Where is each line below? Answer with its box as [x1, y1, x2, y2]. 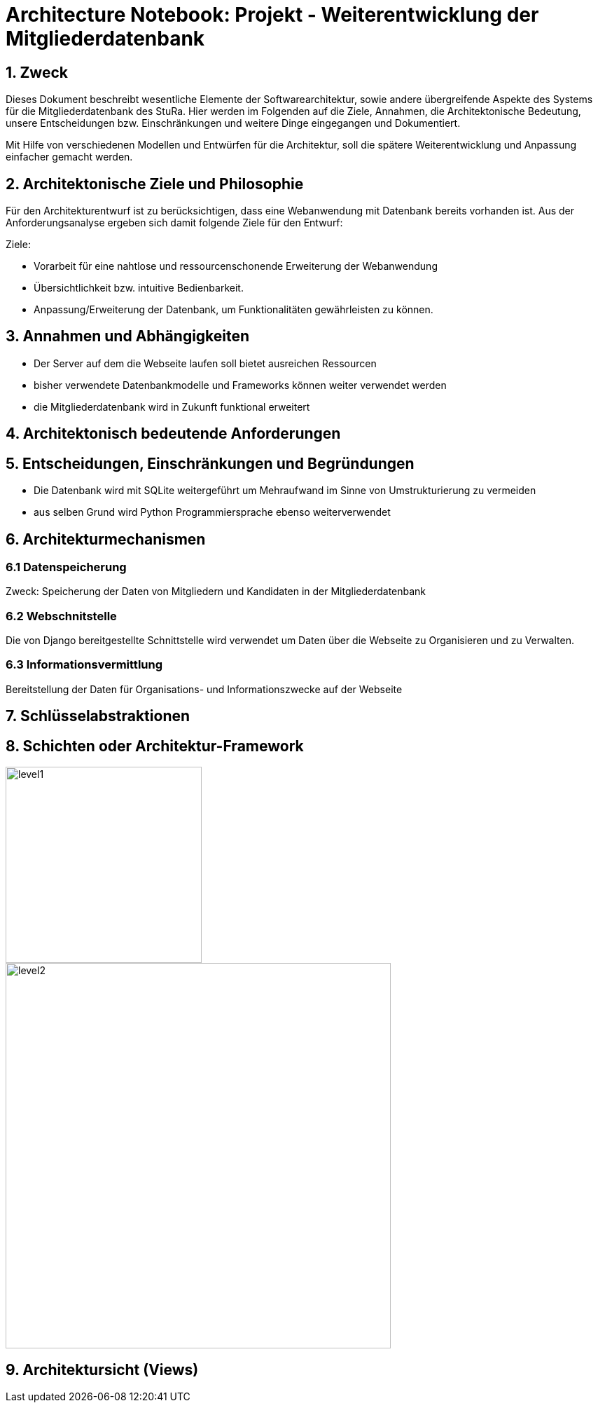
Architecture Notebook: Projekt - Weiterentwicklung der [6, 3, 539, 27]
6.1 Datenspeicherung [6, 559, 127, 574]
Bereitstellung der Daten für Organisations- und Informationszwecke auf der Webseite [6, 683, 403, 695]
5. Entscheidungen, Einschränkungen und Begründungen [6, 454, 415, 472]
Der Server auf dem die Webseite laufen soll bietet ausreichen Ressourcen [34, 357, 377, 369]
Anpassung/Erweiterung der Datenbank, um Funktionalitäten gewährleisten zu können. [34, 303, 433, 316]
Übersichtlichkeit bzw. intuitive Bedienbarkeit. [34, 282, 244, 294]
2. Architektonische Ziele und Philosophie [6, 175, 304, 193]
